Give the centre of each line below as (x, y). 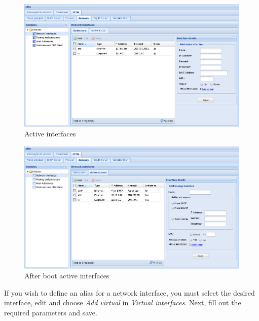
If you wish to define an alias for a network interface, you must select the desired (129, 292)
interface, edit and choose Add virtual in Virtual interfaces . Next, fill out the (123, 302)
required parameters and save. (51, 313)
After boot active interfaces (67, 276)
